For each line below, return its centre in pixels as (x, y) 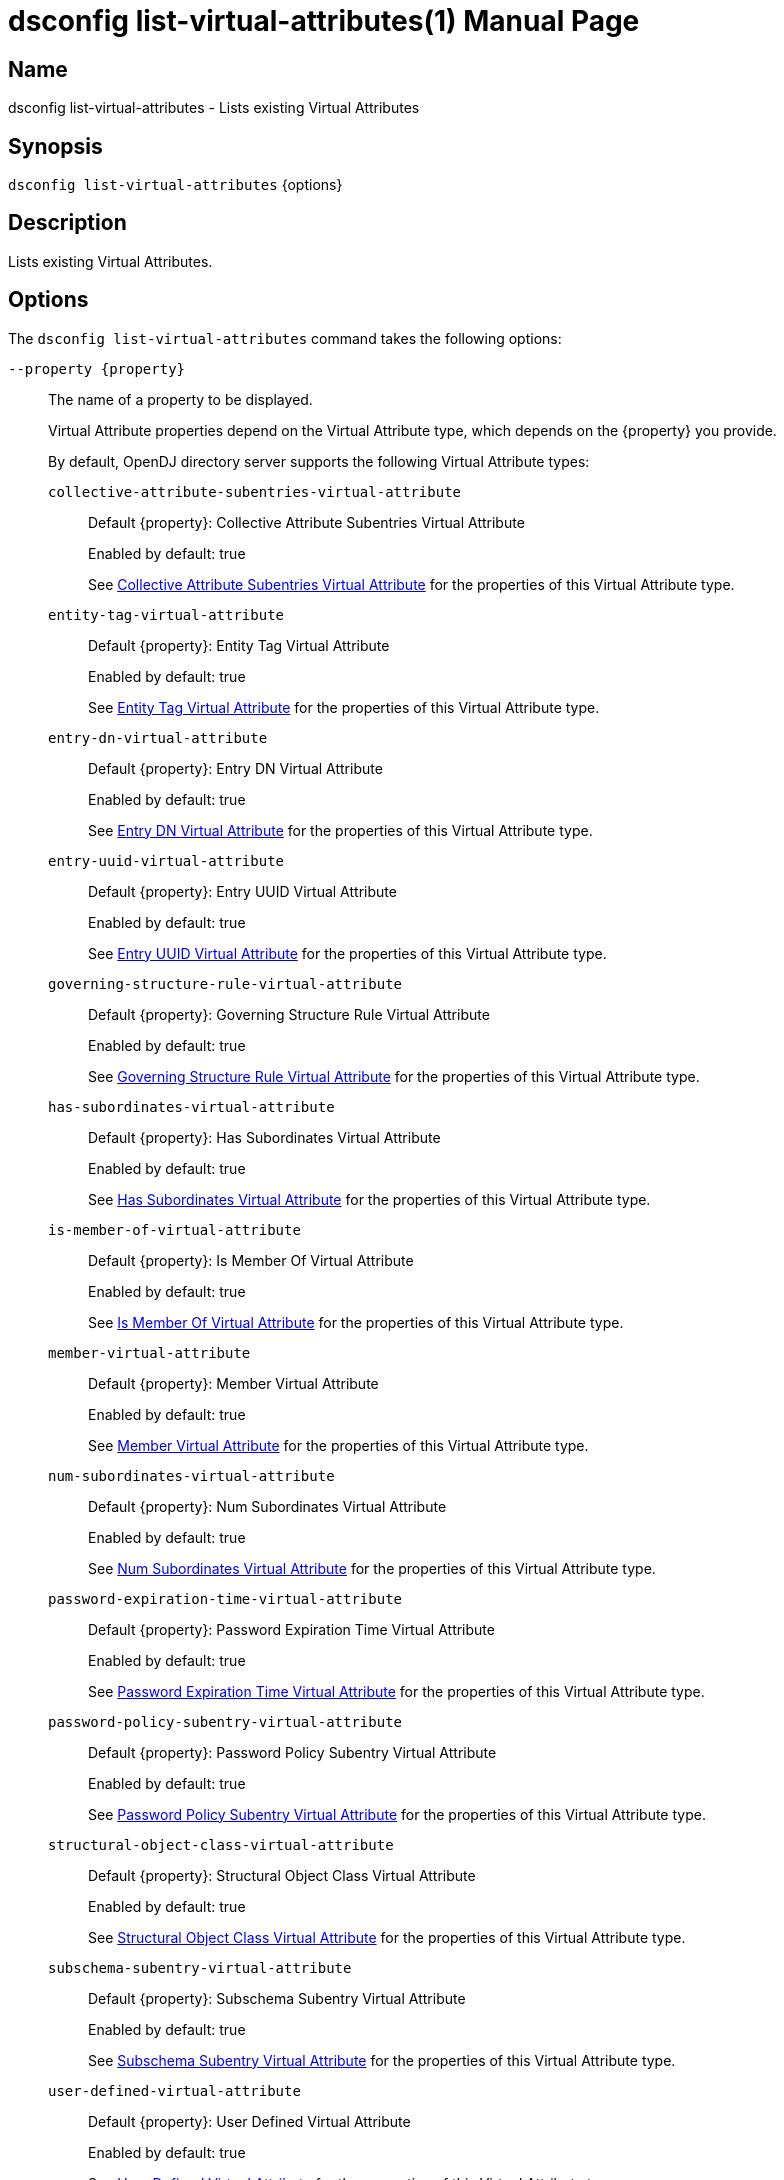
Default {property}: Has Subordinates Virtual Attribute (264, 1137)
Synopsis (55, 146)
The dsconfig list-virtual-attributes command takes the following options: (285, 338)
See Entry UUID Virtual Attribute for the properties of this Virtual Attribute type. (347, 953)
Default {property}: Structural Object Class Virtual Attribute (282, 1875)
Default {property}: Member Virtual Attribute (233, 1383)
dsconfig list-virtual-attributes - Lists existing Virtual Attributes (214, 108)
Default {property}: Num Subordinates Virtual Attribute (267, 1506)
